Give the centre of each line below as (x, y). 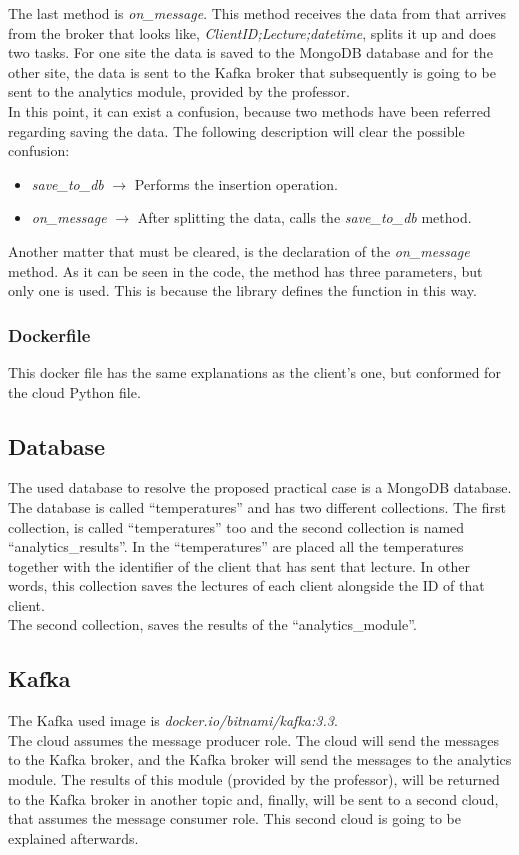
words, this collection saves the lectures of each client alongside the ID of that (246, 585)
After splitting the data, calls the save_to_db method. (304, 217)
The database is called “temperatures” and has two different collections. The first (257, 506)
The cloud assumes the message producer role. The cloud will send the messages (254, 739)
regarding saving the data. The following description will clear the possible (236, 130)
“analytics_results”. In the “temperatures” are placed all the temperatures (236, 546)
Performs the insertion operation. (236, 183)
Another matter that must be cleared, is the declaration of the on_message (239, 250)
